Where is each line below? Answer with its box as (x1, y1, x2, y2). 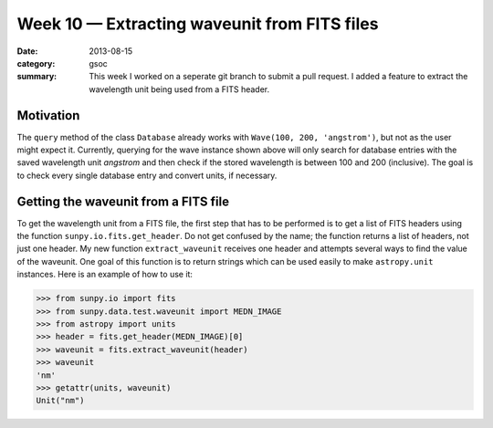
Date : (16, 46, 38, 57)
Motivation (16, 108, 80, 123)
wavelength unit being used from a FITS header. (89, 83, 269, 95)
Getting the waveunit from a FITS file (16, 193, 230, 209)
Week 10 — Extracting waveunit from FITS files (16, 14, 379, 34)
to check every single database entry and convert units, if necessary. (16, 170, 278, 181)
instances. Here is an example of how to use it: (16, 269, 194, 280)
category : (16, 57, 56, 68)
